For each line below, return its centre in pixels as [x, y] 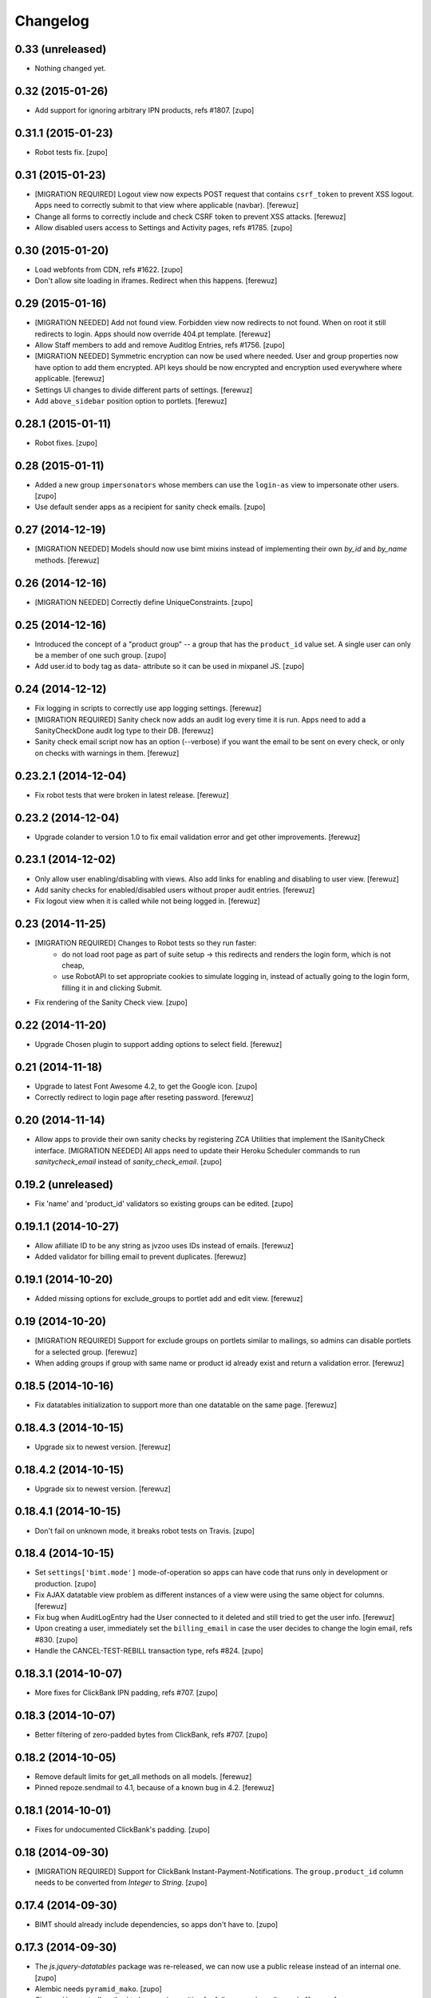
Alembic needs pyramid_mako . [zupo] [99, 1989]
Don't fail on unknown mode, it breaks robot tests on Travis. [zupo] [145, 1530]
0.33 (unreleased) [61, 49]
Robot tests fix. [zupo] [71, 152]
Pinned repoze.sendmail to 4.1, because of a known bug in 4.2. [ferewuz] [154, 1788]
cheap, [73, 965]
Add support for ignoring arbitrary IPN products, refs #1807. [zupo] [144, 110]
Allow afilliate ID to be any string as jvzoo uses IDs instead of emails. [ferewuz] [164, 1245]
